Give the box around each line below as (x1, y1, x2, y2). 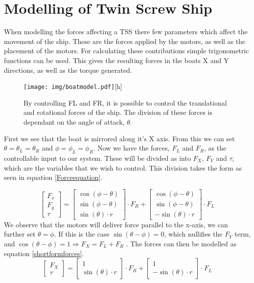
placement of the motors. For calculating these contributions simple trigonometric (4, 45, 249, 56)
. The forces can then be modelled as (126, 238, 237, 248)
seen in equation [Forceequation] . (4, 172, 103, 182)
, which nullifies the (164, 229, 223, 239)
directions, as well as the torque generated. (4, 65, 132, 75)
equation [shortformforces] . (4, 248, 84, 258)
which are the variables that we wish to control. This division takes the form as (4, 162, 242, 173)
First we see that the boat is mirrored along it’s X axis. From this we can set (4, 133, 235, 143)
